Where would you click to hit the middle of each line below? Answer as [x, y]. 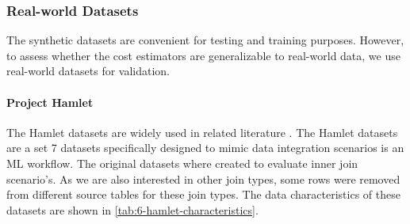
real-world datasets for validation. [88, 71]
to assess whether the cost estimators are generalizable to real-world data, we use [203, 55]
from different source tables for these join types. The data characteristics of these [203, 194]
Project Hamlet [50, 102]
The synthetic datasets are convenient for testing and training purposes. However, [205, 40]
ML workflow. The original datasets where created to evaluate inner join [182, 163]
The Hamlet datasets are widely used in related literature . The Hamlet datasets [202, 132]
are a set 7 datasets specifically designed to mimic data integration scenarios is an [205, 148]
